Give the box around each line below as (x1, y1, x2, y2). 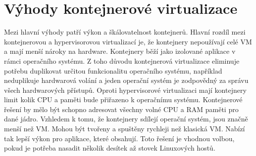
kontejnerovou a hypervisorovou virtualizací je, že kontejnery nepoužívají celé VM (4, 36, 252, 46)
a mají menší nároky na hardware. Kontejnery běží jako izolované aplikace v (4, 46, 236, 56)
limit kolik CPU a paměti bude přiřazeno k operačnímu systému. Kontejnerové (4, 94, 243, 105)
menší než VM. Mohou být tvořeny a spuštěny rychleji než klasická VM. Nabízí (4, 123, 245, 134)
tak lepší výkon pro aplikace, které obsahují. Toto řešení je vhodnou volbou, (4, 133, 235, 143)
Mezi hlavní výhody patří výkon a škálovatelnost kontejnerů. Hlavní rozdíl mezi (4, 27, 246, 37)
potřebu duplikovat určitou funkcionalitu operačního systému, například (4, 65, 222, 76)
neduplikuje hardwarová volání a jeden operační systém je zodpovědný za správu (4, 75, 249, 85)
